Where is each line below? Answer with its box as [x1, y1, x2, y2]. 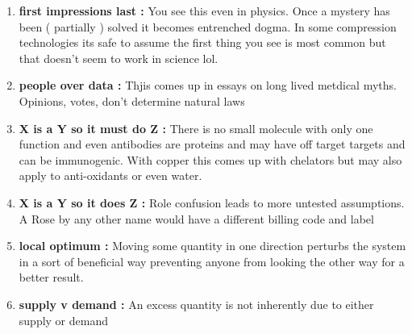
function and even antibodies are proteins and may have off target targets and [19, 136, 406, 152]
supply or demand [19, 311, 108, 328]
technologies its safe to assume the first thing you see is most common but [19, 34, 386, 51]
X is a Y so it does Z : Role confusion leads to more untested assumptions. [19, 194, 405, 211]
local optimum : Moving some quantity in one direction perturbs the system [19, 237, 406, 254]
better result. [19, 269, 84, 286]
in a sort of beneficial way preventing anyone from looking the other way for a [19, 253, 405, 269]
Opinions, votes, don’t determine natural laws [19, 92, 245, 109]
